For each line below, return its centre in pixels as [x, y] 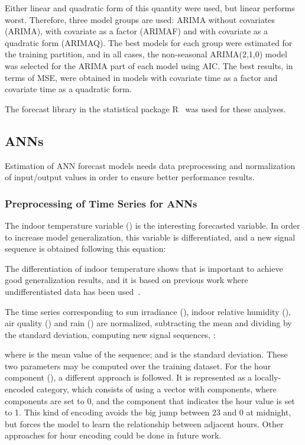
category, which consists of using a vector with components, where [157, 389]
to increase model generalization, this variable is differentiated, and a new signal [150, 237]
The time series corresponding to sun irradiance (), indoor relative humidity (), [148, 311]
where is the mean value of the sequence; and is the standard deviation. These [146, 354]
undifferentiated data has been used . [73, 291]
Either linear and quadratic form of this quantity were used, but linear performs [150, 8]
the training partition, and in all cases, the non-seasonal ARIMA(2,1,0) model [146, 54]
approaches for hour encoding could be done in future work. [113, 435]
